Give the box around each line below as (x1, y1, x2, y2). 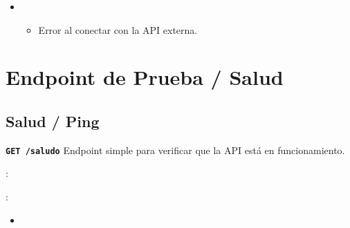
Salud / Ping (6, 110, 100, 131)
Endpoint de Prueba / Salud (6, 63, 284, 91)
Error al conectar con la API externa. (38, 22, 198, 37)
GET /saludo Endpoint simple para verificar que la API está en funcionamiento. (6, 142, 345, 157)
